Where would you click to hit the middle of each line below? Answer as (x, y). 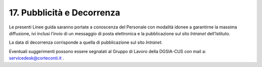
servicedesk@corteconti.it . (36, 58)
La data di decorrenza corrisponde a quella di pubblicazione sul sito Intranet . (86, 42)
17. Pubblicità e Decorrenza (65, 13)
